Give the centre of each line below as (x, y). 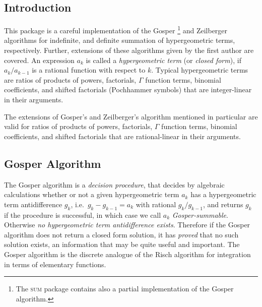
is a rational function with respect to (89, 70)
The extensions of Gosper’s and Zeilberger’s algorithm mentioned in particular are (131, 116)
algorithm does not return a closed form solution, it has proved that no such (121, 234)
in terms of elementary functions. (55, 264)
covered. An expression (39, 60)
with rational (156, 204)
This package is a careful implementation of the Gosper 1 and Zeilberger (116, 29)
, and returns (223, 204)
